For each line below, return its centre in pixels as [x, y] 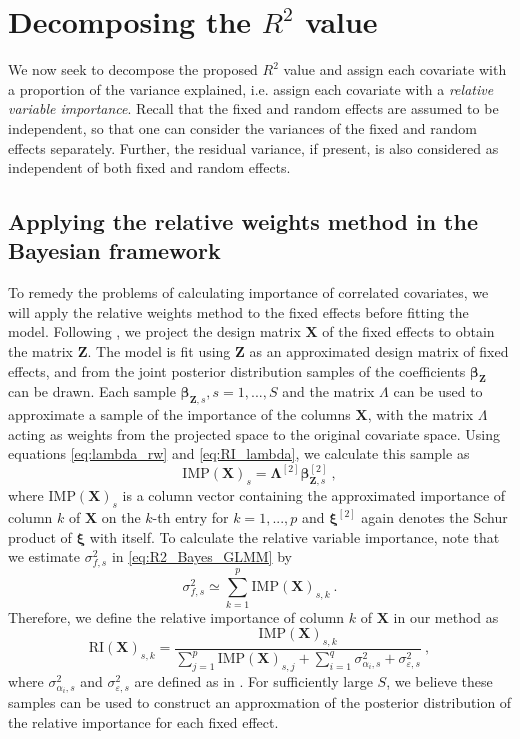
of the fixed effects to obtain [408, 331]
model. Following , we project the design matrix [154, 331]
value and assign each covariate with [395, 69]
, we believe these [439, 681]
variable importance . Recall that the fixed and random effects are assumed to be [253, 108]
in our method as [446, 616]
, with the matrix [420, 414]
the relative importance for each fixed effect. [143, 721]
